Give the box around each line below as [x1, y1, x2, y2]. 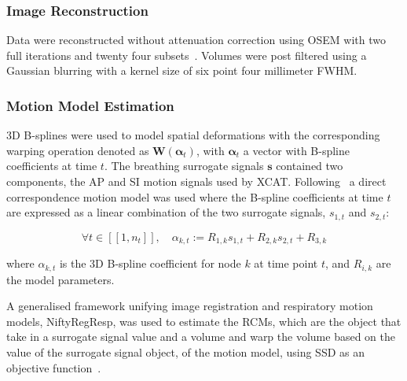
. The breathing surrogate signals [104, 157, 264, 174]
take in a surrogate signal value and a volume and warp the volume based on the [6, 328, 395, 345]
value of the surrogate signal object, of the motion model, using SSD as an [6, 343, 365, 360]
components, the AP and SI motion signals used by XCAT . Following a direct [6, 173, 387, 189]
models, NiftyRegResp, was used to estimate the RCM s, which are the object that [6, 313, 401, 329]
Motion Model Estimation [6, 95, 174, 115]
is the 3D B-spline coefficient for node [59, 255, 241, 272]
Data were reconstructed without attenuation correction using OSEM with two [6, 31, 386, 48]
